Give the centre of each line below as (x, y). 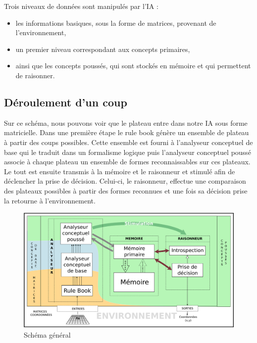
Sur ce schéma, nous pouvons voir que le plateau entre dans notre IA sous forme (126, 122)
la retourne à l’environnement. (50, 200)
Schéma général (47, 334)
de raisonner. (35, 75)
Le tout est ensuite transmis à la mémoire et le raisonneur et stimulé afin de (120, 171)
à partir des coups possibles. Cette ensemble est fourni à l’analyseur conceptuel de (128, 142)
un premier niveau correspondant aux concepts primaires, (103, 49)
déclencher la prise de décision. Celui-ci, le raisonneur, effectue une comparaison (125, 181)
